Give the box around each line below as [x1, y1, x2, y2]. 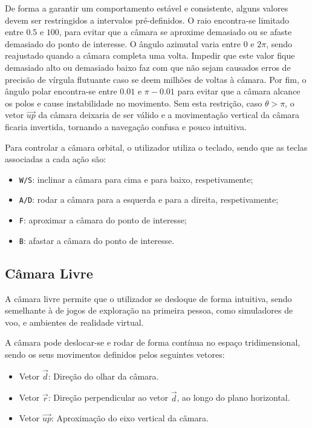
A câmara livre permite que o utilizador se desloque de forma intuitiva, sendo [5, 292, 292, 305]
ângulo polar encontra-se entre [5, 85, 117, 97]
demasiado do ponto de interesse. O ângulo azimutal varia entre [5, 37, 241, 50]
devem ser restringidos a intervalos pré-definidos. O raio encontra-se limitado [5, 13, 290, 26]
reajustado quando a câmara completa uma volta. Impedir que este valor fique [5, 49, 295, 62]
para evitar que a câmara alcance [177, 85, 301, 97]
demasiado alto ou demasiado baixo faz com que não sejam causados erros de [5, 61, 291, 73]
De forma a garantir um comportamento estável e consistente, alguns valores [5, 2, 288, 14]
